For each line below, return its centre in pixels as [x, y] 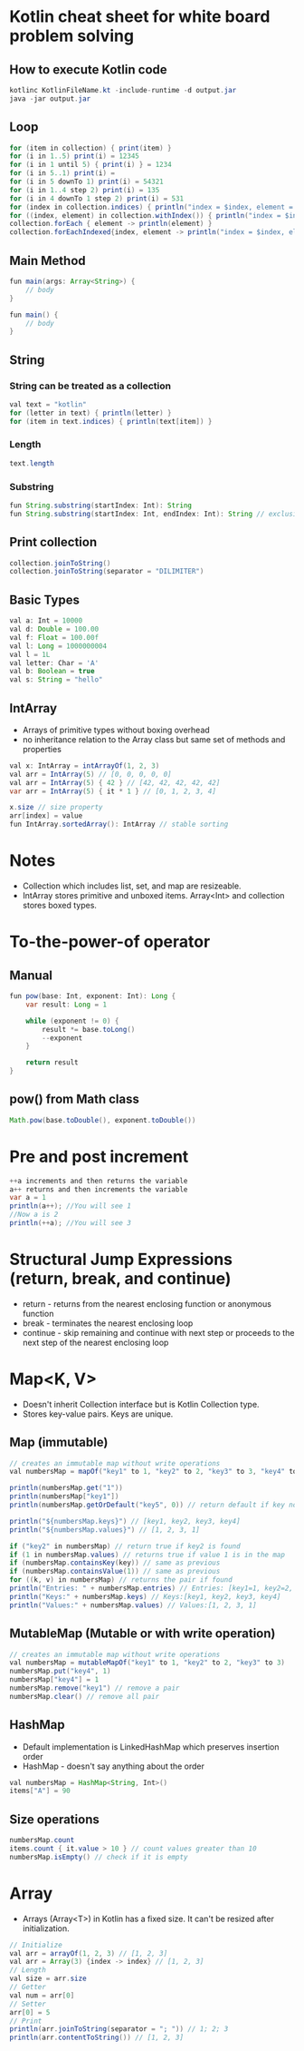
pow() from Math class [75, 1099]
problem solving [71, 36]
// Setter [28, 2004]
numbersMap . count [42, 1840]
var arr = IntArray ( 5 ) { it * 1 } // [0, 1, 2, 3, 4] [113, 791]
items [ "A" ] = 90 [40, 1791]
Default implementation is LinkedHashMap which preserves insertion [151, 1747]
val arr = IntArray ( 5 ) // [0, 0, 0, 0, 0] [90, 774]
